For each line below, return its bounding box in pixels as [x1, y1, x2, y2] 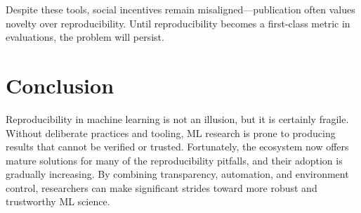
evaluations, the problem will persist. [6, 30, 164, 44]
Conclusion [6, 70, 114, 99]
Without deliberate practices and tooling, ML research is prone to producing [6, 125, 336, 140]
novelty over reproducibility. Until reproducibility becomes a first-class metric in [6, 15, 350, 30]
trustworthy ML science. [6, 194, 110, 209]
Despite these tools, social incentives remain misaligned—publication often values [6, 2, 355, 16]
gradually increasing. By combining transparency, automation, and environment [6, 167, 349, 181]
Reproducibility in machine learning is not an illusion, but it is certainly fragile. [6, 111, 349, 126]
